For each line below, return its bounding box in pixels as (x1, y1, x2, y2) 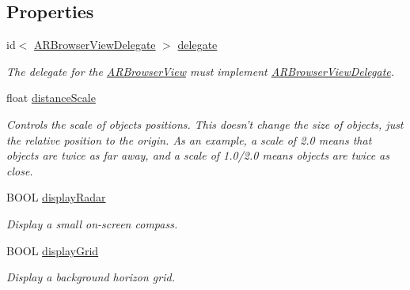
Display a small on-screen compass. (6, 215, 178, 232)
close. (6, 162, 33, 179)
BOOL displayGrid (6, 242, 99, 258)
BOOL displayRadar (6, 189, 106, 205)
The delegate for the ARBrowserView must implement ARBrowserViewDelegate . (6, 62, 395, 79)
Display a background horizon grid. (6, 269, 175, 285)
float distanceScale (6, 89, 96, 106)
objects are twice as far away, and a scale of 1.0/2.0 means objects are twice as (6, 147, 389, 164)
